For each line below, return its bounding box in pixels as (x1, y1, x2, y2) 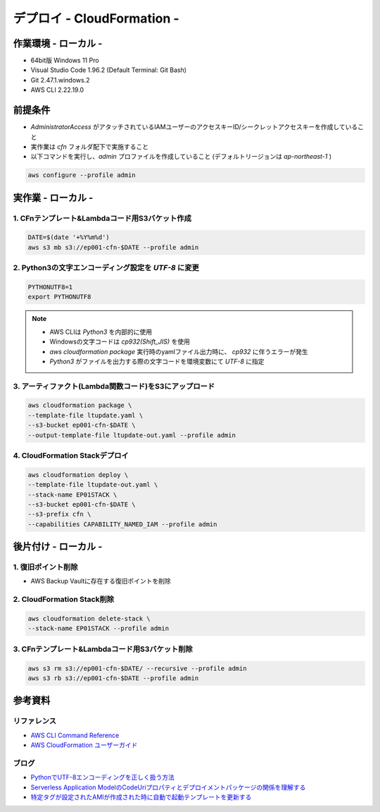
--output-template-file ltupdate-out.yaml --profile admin (27, 431, 236, 439)
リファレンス (13, 716, 56, 726)
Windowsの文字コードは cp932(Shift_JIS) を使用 (49, 337, 190, 346)
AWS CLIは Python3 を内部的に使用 (49, 327, 153, 336)
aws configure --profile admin (27, 171, 137, 179)
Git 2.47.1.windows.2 (30, 75, 90, 84)
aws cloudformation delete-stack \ (27, 614, 151, 623)
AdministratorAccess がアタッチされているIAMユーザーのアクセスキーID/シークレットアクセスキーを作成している (30, 123, 358, 131)
